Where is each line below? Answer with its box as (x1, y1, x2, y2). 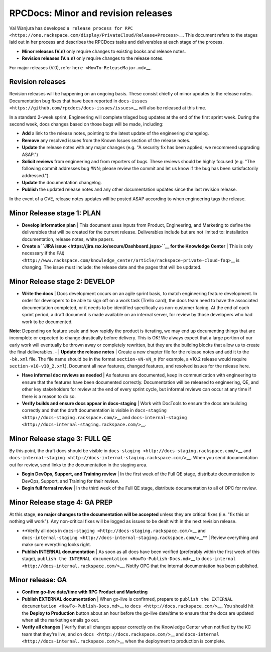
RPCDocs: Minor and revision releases (9, 8, 173, 19)
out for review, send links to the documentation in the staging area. (9, 462, 148, 468)
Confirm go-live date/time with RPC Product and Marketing (22, 589, 148, 595)
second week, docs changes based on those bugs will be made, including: (9, 121, 164, 127)
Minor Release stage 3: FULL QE (9, 434, 111, 443)
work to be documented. (22, 319, 73, 325)
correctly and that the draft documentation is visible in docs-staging (22, 407, 167, 414)
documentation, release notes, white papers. (22, 236, 114, 242)
